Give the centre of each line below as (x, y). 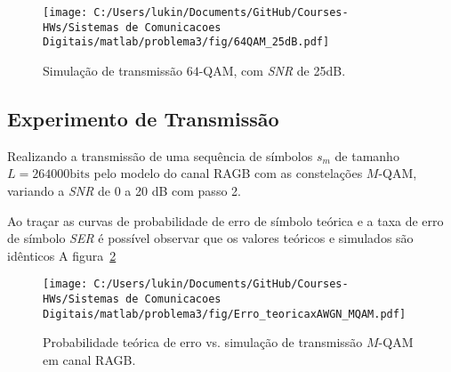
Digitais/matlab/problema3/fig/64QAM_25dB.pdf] (186, 42)
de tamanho (367, 155)
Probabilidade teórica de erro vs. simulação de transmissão (203, 342)
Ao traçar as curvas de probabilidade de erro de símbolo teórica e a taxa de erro (225, 220)
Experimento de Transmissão (143, 118)
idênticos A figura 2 (62, 255)
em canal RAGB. (89, 359)
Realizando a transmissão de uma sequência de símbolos (160, 155)
